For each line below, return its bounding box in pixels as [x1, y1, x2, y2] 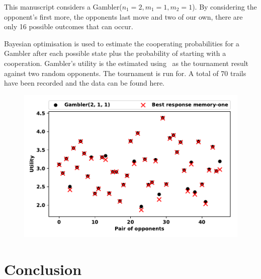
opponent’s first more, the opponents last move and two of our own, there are [4, 11, 243, 22]
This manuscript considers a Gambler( [4, 2, 122, 12]
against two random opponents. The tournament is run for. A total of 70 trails [4, 67, 246, 78]
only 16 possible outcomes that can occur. [4, 21, 133, 32]
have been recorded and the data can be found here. [4, 78, 165, 88]
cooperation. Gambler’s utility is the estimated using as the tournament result [4, 57, 249, 68]
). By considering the [192, 2, 257, 12]
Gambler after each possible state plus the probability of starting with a [4, 48, 226, 58]
